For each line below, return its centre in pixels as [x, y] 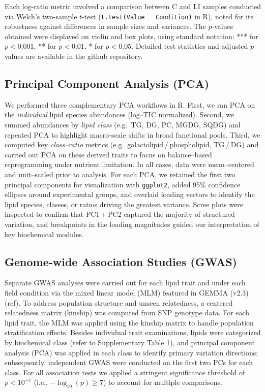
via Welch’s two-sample [41, 16]
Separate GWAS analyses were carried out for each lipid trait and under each [125, 283]
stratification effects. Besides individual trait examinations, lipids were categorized [133, 332]
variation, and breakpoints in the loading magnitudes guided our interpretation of [132, 224]
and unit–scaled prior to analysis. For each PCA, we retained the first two [120, 174]
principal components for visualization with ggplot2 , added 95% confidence [123, 184]
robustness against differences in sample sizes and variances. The [105, 26]
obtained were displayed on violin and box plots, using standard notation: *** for [131, 36]
